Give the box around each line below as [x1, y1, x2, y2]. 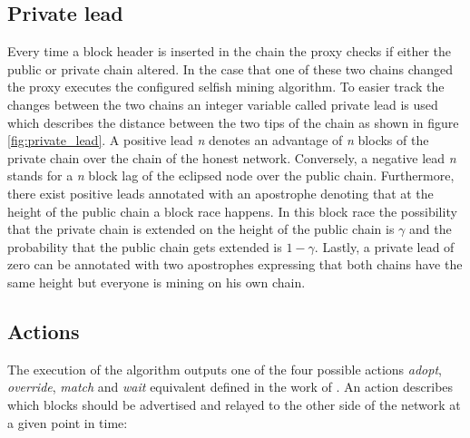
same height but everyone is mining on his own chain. [7, 272, 306, 291]
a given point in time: [7, 413, 128, 432]
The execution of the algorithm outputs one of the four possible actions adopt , [7, 359, 442, 378]
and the [409, 219, 452, 238]
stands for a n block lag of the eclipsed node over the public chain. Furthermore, [7, 166, 455, 185]
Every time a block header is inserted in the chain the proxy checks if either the [7, 42, 452, 61]
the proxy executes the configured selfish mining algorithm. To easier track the [7, 77, 445, 96]
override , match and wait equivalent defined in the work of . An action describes [7, 377, 454, 396]
